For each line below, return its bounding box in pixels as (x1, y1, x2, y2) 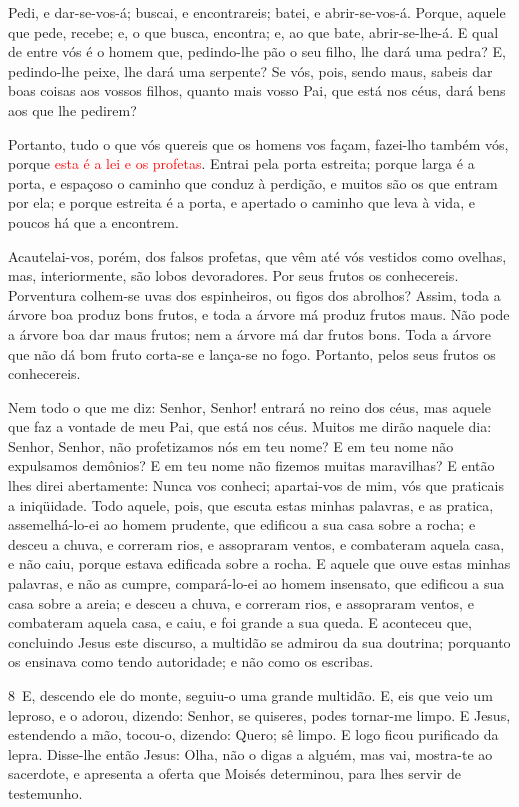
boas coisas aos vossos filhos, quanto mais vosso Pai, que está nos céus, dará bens (8, 80, 506, 101)
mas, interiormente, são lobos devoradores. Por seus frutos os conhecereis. (8, 265, 459, 286)
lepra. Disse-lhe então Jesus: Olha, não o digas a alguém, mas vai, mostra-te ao (8, 743, 493, 764)
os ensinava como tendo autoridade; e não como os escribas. (8, 651, 374, 672)
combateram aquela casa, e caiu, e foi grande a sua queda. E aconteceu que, (8, 612, 472, 633)
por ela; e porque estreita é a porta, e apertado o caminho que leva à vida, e (8, 192, 475, 213)
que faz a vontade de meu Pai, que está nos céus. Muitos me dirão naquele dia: (8, 416, 492, 437)
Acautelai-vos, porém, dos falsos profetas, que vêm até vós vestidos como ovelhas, (8, 245, 507, 266)
